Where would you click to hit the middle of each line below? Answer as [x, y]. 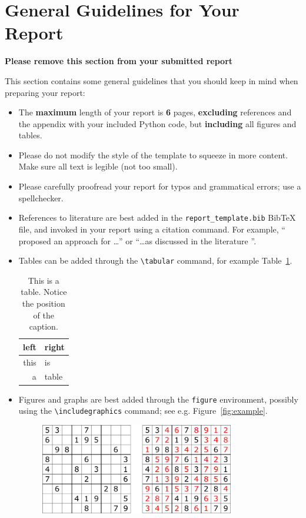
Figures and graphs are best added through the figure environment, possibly [158, 399]
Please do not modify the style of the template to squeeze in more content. [153, 155]
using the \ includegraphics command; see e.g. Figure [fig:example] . [143, 411]
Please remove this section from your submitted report [119, 61]
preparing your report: [45, 92]
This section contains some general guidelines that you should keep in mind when [152, 80]
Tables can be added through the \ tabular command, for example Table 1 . [155, 260]
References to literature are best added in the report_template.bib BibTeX [157, 218]
